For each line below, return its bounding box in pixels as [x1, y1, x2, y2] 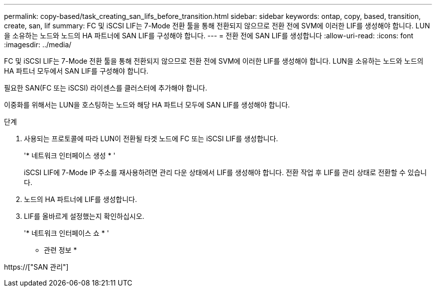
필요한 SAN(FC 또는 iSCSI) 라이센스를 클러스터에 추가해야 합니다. [4, 84, 208, 92]
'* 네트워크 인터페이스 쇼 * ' [24, 229, 109, 237]
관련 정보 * [44, 246, 77, 254]
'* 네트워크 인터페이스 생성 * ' [24, 151, 115, 160]
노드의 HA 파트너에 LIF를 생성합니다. [24, 195, 137, 203]
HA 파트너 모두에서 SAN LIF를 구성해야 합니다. [4, 67, 149, 75]
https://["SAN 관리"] [4, 263, 69, 271]
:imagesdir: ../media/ [4, 40, 72, 49]
